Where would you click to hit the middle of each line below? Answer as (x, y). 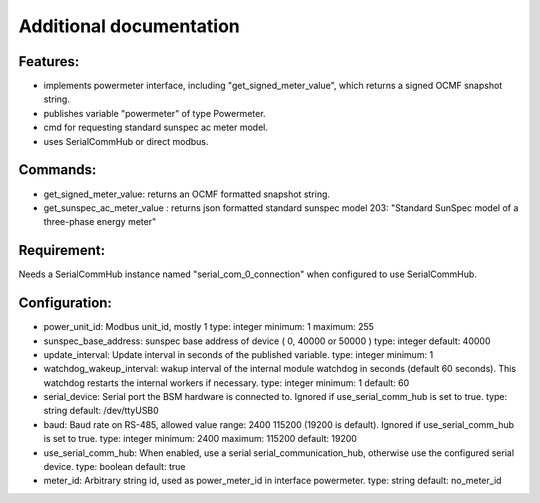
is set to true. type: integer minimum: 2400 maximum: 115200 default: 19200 (200, 439)
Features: (49, 61)
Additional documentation (129, 26)
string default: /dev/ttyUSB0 (101, 411)
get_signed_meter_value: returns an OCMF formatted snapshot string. (186, 194)
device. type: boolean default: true (114, 467)
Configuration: (65, 303)
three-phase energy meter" (100, 222)
